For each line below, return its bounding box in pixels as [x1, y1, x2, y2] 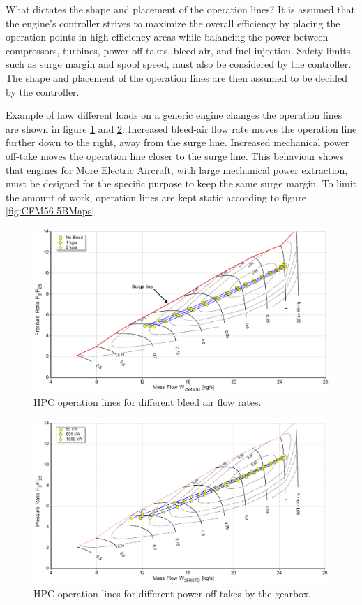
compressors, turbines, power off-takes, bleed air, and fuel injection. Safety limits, [6, 43, 354, 57]
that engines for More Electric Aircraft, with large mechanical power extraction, [6, 162, 348, 177]
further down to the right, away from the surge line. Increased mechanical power [6, 135, 349, 150]
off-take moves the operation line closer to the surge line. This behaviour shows [6, 148, 344, 163]
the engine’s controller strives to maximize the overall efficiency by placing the [6, 15, 340, 30]
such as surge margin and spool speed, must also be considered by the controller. [6, 57, 352, 71]
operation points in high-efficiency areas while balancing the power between [6, 29, 329, 44]
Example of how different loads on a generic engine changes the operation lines [6, 108, 342, 122]
